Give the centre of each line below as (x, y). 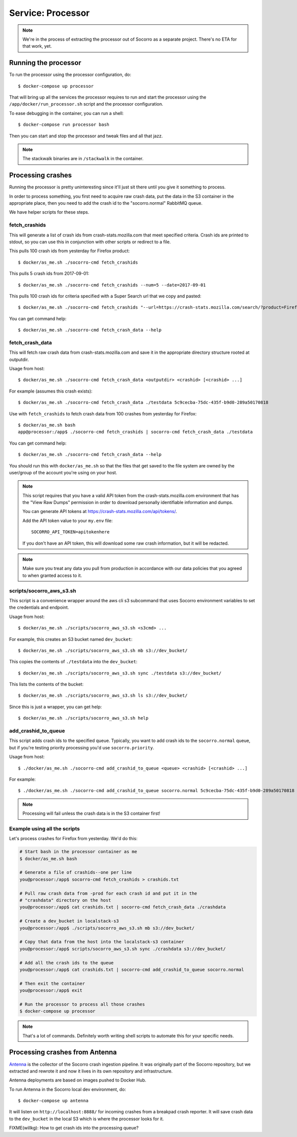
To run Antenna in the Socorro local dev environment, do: (68, 1089)
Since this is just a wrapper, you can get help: (55, 707)
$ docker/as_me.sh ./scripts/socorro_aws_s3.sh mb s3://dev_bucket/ (103, 650)
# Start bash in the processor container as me (78, 852)
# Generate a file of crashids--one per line (76, 873)
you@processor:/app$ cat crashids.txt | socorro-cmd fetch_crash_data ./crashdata (123, 907)
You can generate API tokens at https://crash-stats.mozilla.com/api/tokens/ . (100, 512)
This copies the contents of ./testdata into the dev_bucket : (73, 662)
